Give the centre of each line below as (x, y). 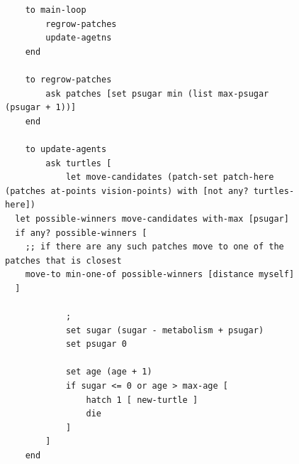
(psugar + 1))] (41, 108)
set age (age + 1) (109, 372)
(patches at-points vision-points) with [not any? (127, 191)
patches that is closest (63, 260)
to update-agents (66, 149)
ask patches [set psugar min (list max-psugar (157, 93)
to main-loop (56, 10)
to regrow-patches (68, 79)
